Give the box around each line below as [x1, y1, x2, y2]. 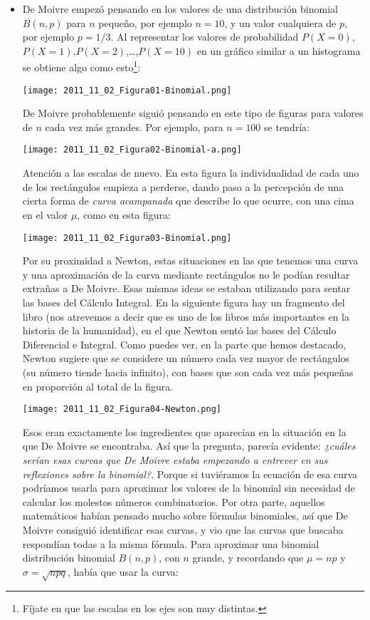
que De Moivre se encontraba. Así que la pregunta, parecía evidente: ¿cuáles [22, 438, 356, 453]
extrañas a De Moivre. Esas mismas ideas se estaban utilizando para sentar [22, 281, 351, 296]
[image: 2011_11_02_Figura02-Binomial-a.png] [22, 145, 242, 155]
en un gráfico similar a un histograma [196, 43, 361, 58]
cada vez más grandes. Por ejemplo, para [45, 119, 223, 134]
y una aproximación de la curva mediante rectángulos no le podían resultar [22, 267, 350, 281]
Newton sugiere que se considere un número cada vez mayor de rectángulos [22, 351, 350, 366]
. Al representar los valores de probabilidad [110, 29, 299, 44]
